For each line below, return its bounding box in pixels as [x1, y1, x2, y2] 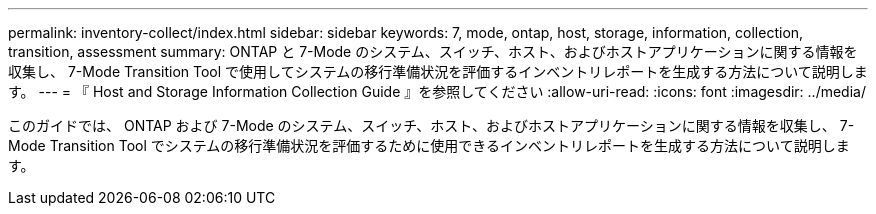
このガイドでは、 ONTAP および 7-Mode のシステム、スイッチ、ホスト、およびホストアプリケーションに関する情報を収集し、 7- [8, 117, 855, 134]
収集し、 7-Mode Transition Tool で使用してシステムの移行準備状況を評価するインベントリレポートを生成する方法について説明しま [8, 63, 868, 80]
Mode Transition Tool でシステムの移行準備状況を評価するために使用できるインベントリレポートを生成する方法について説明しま [8, 137, 850, 154]
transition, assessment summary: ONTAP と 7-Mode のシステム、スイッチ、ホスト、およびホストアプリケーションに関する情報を [8, 43, 858, 60]
